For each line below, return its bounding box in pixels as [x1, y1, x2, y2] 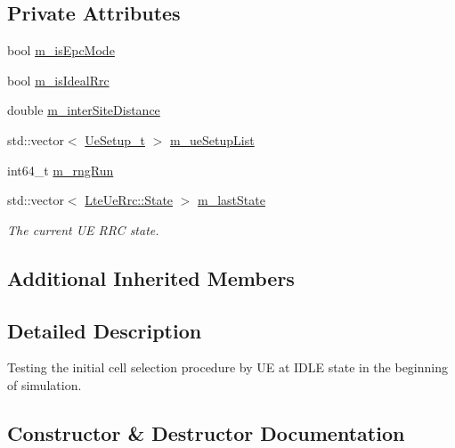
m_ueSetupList [169, 130, 255, 149]
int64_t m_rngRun [7, 160, 114, 179]
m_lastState [198, 191, 265, 209]
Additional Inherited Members [7, 264, 295, 291]
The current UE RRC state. [7, 220, 159, 239]
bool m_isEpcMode [7, 41, 115, 60]
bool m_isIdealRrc [7, 70, 110, 89]
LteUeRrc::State [85, 191, 174, 209]
